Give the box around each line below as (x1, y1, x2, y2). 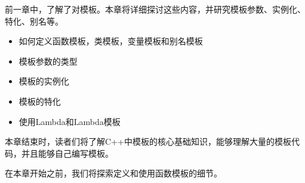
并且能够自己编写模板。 (21, 147, 113, 159)
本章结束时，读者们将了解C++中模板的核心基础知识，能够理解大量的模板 (5, 135, 291, 148)
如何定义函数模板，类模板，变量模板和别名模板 (19, 35, 203, 47)
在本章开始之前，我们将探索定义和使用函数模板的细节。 (5, 167, 222, 179)
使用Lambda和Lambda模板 (19, 115, 121, 127)
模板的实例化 (19, 75, 69, 87)
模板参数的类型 (19, 54, 78, 67)
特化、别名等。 (5, 14, 63, 27)
